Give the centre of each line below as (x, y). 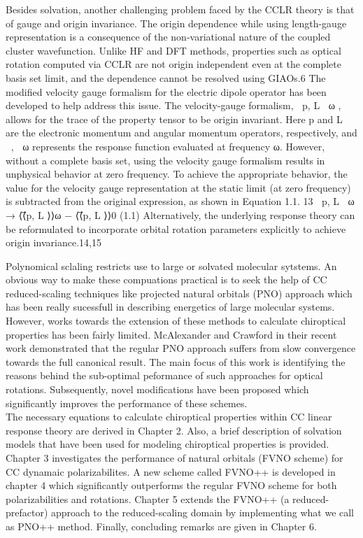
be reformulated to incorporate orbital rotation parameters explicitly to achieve (176, 228)
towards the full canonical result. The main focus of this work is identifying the (176, 361)
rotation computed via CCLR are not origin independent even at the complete (174, 64)
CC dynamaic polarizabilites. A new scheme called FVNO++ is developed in (171, 471)
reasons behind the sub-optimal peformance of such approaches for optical (164, 375)
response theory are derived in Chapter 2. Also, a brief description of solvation (174, 430)
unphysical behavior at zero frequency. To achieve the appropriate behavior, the (177, 174)
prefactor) (27, 512)
